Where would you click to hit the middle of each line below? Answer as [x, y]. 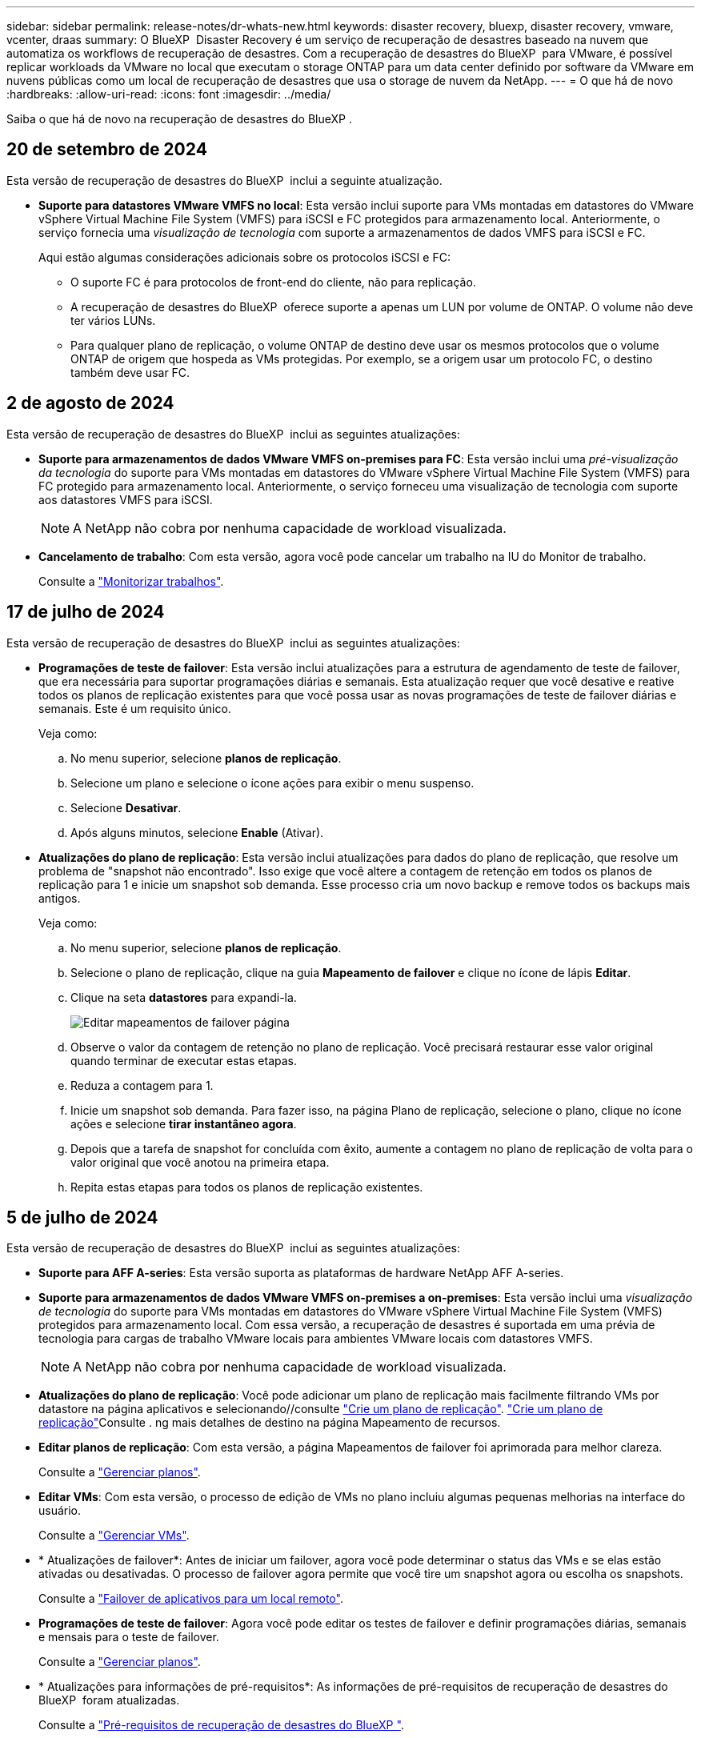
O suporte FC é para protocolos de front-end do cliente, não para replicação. [273, 282]
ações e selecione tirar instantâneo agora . [184, 1123]
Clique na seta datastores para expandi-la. [184, 997]
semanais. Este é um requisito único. [135, 708]
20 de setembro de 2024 [107, 150]
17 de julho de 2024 [86, 612]
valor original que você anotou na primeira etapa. [200, 1162]
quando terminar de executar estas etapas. [184, 1060]
